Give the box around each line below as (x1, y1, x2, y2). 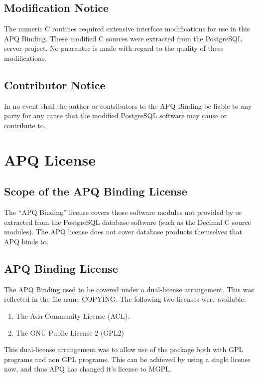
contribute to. (4, 120, 46, 130)
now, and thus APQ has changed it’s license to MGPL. (4, 364, 172, 374)
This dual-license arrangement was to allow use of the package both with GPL (4, 344, 244, 355)
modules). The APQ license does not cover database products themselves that (4, 226, 242, 237)
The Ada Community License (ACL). (15, 310, 129, 321)
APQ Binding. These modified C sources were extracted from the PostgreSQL (4, 33, 242, 43)
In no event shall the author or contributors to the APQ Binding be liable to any (4, 100, 252, 111)
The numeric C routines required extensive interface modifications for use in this (4, 23, 250, 34)
